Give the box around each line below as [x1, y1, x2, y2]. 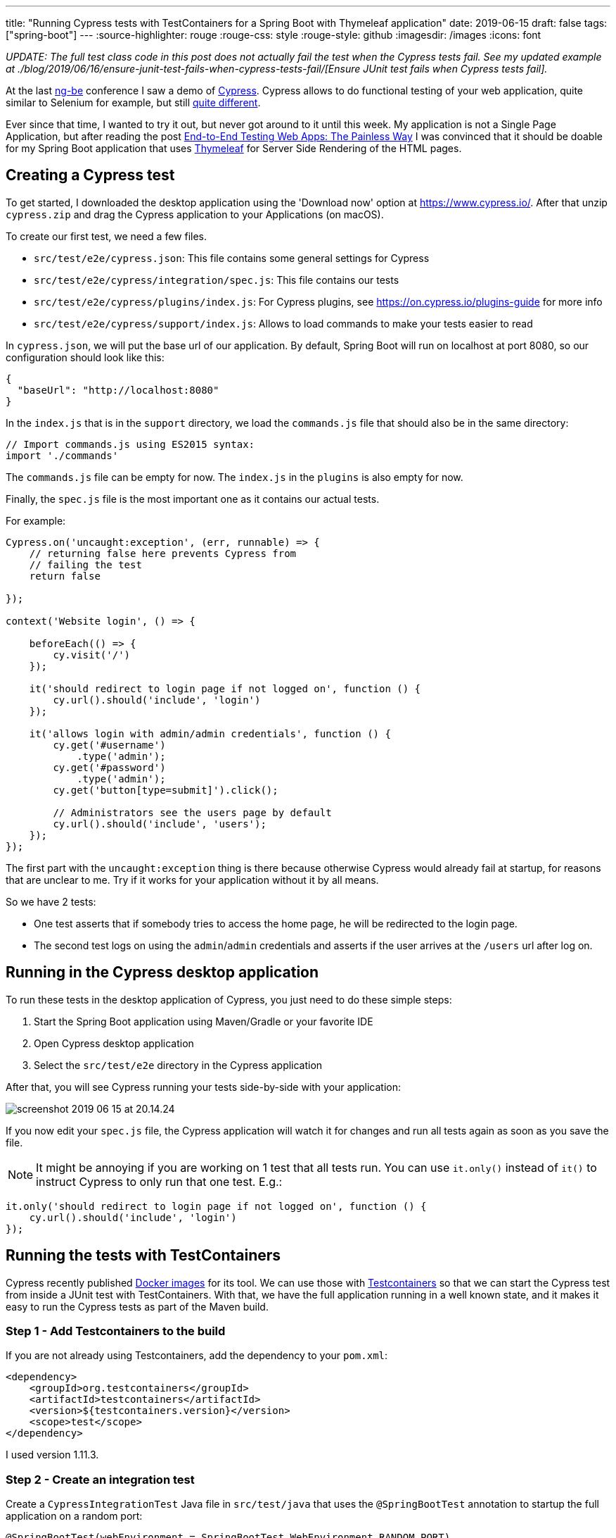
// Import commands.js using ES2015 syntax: [6, 438, 255, 450]
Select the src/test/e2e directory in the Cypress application [34, 1058, 323, 1071]
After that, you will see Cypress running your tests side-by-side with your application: [6, 1080, 402, 1093]
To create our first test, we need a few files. [6, 230, 207, 242]
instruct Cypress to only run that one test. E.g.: [36, 1174, 283, 1189]
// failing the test [29, 558, 142, 570]
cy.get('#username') [53, 739, 166, 751]
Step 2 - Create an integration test [6, 1472, 195, 1487]
